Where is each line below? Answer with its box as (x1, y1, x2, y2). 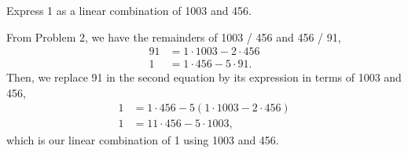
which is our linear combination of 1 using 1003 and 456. (6, 131, 279, 148)
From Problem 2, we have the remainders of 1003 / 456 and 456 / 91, (6, 28, 341, 45)
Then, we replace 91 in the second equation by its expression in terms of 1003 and (6, 69, 402, 86)
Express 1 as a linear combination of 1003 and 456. (6, 2, 252, 18)
